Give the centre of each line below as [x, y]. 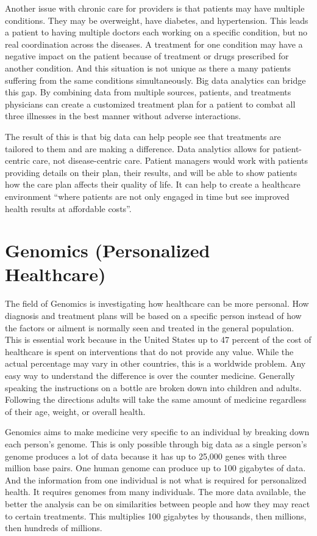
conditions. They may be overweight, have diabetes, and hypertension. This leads [157, 20]
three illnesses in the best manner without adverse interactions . [123, 116]
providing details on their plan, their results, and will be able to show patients [151, 172]
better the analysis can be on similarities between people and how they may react [158, 503]
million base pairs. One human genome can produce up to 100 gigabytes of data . [155, 468]
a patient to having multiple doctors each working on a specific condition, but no [156, 32]
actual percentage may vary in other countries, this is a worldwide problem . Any [155, 363]
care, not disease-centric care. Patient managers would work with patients [170, 160]
